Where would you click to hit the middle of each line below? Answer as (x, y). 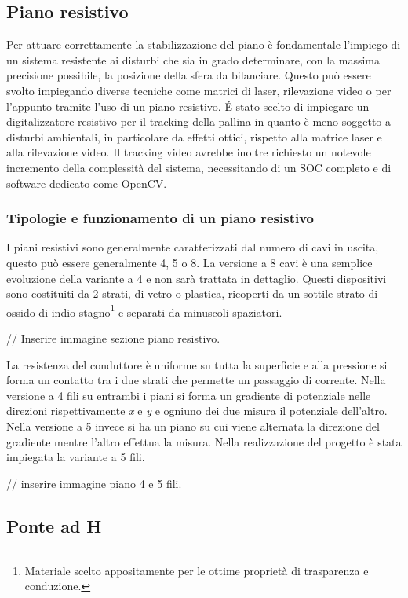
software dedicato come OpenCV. (87, 183)
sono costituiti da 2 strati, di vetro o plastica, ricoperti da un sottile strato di (192, 293)
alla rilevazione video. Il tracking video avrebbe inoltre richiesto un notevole (189, 152)
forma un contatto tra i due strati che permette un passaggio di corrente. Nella (196, 380)
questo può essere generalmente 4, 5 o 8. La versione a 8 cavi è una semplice (189, 262)
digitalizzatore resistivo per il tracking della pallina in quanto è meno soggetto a (199, 121)
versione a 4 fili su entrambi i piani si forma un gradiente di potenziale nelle (189, 395)
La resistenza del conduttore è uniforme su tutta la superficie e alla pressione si (197, 364)
